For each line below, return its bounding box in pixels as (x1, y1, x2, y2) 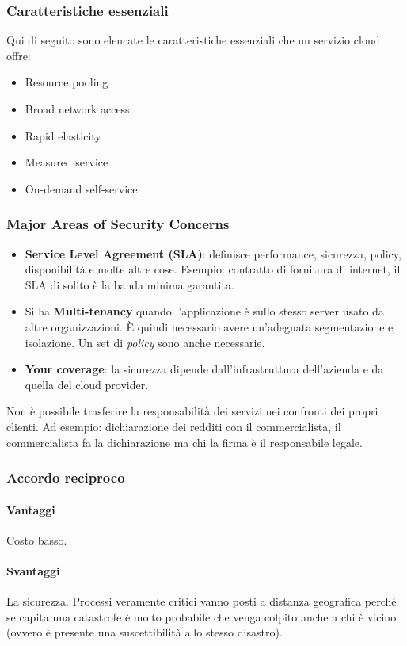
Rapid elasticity (25, 127, 101, 143)
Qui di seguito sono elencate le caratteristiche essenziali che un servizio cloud (6, 32, 380, 48)
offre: (6, 47, 31, 63)
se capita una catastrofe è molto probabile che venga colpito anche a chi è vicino (6, 608, 397, 625)
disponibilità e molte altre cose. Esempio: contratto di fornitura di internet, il (25, 261, 401, 277)
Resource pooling (25, 74, 108, 90)
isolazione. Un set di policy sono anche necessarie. (25, 334, 265, 350)
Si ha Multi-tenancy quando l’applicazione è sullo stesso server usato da (25, 303, 384, 319)
